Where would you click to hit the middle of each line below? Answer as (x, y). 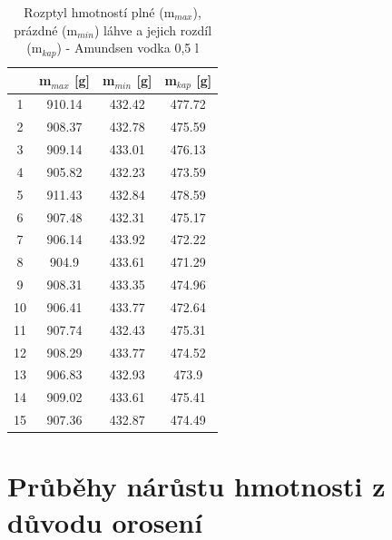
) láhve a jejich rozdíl (153, 29)
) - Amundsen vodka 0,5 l (127, 48)
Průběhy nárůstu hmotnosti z (196, 486)
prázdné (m (46, 29)
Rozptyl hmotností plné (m (99, 12)
